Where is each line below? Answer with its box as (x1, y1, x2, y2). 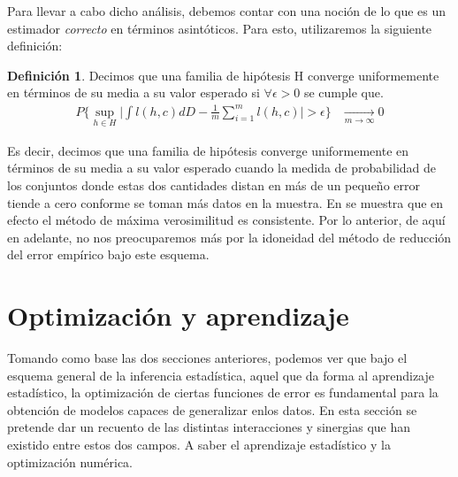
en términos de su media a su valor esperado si (7, 83, 260, 102)
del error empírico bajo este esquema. (7, 245, 210, 264)
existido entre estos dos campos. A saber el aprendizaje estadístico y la (7, 435, 391, 453)
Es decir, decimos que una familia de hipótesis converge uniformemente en (7, 141, 409, 159)
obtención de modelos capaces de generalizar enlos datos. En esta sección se (7, 400, 417, 419)
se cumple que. (303, 83, 384, 102)
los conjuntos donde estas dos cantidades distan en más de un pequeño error (7, 175, 420, 194)
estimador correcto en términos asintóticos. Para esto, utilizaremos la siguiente (7, 19, 432, 37)
